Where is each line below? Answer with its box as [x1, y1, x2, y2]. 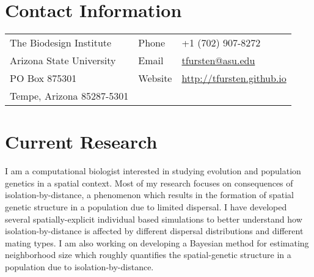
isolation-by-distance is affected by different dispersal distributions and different [5, 224, 304, 237]
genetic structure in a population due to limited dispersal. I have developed [5, 201, 287, 213]
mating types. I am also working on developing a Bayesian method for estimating [5, 236, 309, 249]
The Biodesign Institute [10, 35, 112, 50]
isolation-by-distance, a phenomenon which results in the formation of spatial [5, 188, 294, 201]
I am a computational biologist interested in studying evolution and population [5, 164, 301, 177]
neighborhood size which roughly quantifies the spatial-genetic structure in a [5, 248, 291, 261]
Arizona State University [10, 53, 116, 68]
